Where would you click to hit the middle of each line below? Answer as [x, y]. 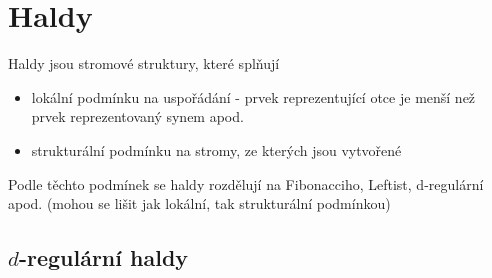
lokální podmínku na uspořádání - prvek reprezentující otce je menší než [253, 96]
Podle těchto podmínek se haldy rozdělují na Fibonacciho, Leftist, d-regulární [246, 183]
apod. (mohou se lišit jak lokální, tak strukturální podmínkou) [199, 203]
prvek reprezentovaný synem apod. [137, 116]
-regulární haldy [103, 257]
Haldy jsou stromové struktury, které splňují [144, 63]
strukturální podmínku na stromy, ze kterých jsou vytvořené [216, 149]
